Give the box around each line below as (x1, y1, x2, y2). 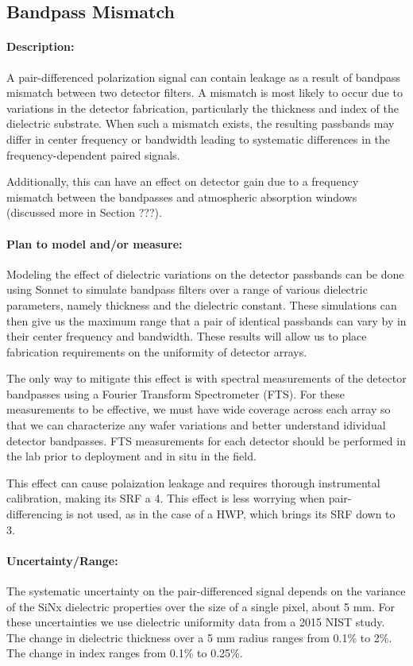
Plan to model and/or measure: (6, 235, 183, 252)
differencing (6, 506, 63, 522)
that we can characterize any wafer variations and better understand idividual (6, 417, 386, 433)
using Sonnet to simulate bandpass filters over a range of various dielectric (6, 281, 368, 298)
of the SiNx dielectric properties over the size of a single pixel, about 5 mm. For (6, 598, 396, 614)
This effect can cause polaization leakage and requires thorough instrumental (6, 474, 380, 491)
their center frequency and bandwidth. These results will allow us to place (6, 328, 367, 345)
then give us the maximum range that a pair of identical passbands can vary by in (6, 312, 407, 329)
